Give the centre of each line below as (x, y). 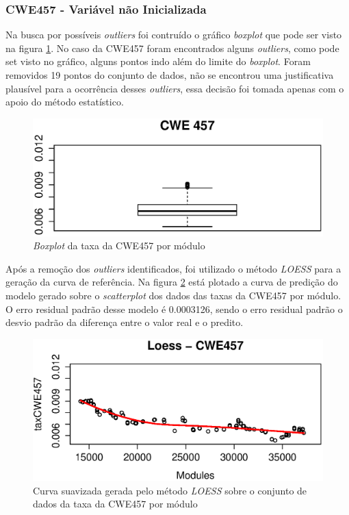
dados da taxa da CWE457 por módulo (115, 504)
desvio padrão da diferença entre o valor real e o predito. (125, 322)
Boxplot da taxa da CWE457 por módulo (119, 246)
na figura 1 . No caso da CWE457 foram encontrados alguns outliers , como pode (172, 48)
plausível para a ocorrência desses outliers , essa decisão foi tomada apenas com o (175, 88)
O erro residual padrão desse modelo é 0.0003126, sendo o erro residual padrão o (174, 309)
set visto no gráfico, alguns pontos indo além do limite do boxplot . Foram (158, 61)
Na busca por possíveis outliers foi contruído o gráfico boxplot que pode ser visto (174, 35)
